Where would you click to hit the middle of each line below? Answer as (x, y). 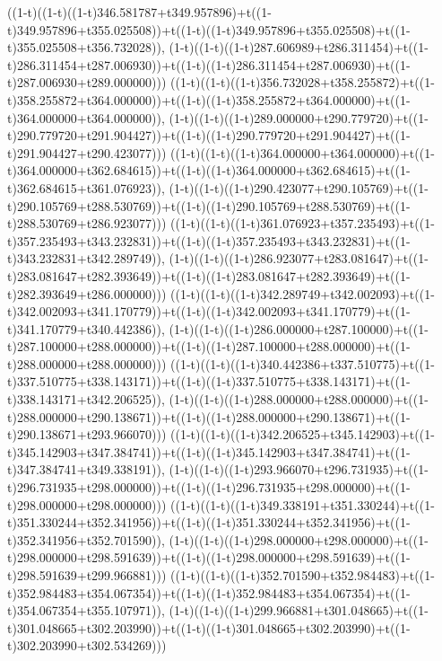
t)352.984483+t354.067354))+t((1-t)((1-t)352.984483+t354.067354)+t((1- (209, 592)
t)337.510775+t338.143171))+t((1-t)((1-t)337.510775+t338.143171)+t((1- (209, 381)
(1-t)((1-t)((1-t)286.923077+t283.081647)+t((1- (299, 258)
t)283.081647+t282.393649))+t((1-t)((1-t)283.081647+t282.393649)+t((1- (209, 275)
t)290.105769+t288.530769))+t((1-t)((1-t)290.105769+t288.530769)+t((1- (209, 205)
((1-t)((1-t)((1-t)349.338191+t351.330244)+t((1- (303, 504)
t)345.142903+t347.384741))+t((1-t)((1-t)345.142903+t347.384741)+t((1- (209, 451)
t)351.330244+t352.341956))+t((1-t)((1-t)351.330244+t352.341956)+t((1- (209, 522)
